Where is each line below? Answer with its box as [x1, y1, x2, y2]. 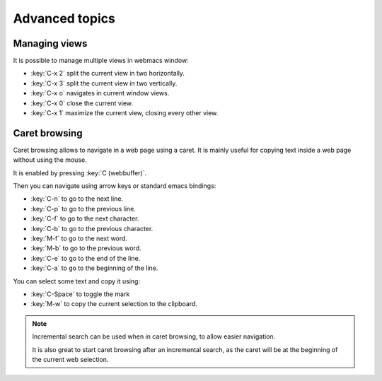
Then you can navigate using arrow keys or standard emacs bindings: [13, 182, 216, 190]
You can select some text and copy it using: [13, 276, 141, 286]
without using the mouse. [13, 156, 88, 164]
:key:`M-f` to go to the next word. [30, 234, 127, 243]
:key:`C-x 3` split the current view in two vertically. [30, 78, 178, 88]
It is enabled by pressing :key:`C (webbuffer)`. [13, 168, 147, 177]
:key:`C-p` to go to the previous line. [30, 204, 136, 213]
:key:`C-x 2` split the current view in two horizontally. [30, 69, 185, 78]
